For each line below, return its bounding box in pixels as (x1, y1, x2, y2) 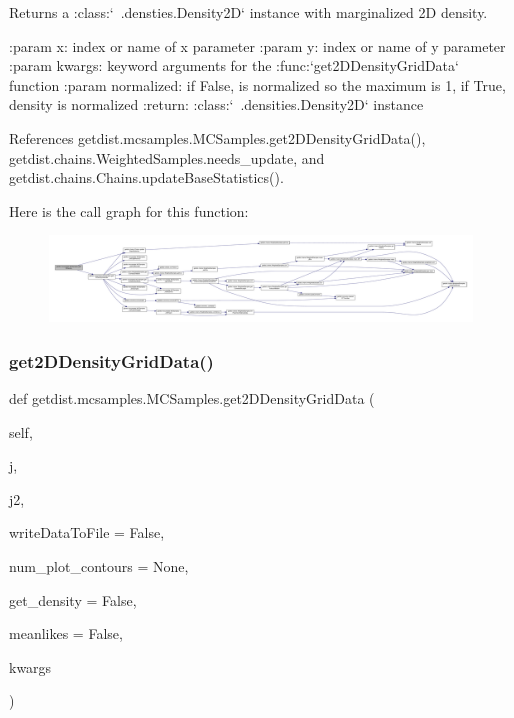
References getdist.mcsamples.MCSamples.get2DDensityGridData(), (9, 127, 426, 148)
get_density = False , (9, 589, 137, 610)
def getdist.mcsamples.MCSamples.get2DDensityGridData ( (9, 388, 375, 409)
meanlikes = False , (9, 623, 123, 644)
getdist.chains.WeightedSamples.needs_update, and (9, 147, 325, 168)
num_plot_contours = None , (9, 556, 189, 577)
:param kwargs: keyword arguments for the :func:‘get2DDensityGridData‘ (9, 55, 459, 76)
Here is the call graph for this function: (9, 200, 249, 221)
